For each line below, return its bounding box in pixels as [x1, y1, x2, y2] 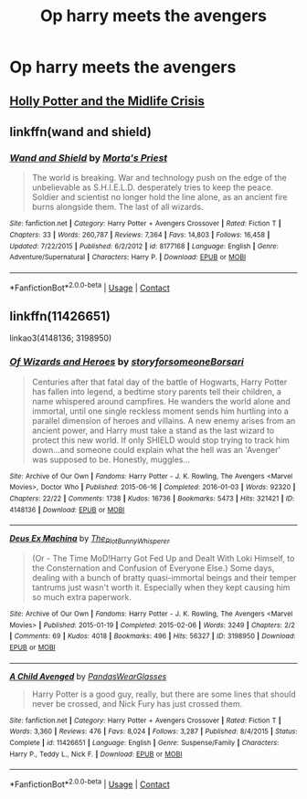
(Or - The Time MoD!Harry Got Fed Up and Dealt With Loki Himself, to [31, 553, 295, 564]
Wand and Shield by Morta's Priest [9, 152, 168, 164]
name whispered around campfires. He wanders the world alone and [31, 395, 291, 406]
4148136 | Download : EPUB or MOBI [9, 505, 125, 514]
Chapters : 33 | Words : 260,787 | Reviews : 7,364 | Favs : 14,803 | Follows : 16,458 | [9, 230, 270, 239]
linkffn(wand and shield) [9, 124, 153, 140]
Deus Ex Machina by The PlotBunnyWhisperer [9, 533, 171, 546]
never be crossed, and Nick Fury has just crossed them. [31, 698, 243, 709]
